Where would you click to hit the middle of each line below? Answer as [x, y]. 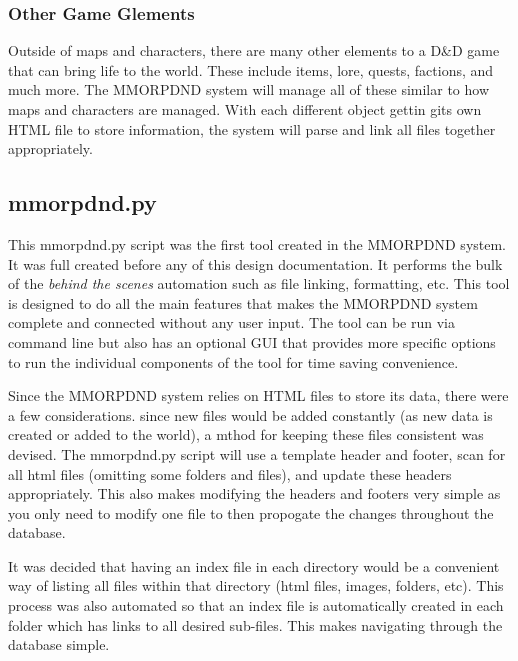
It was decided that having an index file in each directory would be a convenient [254, 565]
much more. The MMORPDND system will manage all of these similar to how [248, 89]
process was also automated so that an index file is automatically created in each [256, 605]
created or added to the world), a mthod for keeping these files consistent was [246, 434]
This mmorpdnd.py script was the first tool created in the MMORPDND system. [257, 243]
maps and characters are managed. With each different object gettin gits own [245, 109]
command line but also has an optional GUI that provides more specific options [252, 341]
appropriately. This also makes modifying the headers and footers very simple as [254, 493]
